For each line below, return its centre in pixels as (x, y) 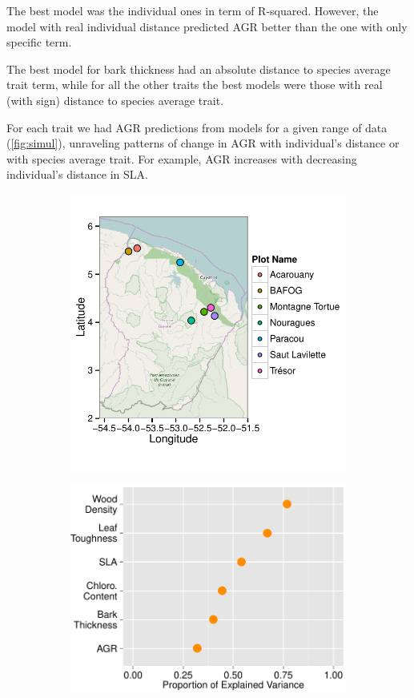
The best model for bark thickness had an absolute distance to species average (199, 69)
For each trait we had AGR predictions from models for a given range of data (197, 127)
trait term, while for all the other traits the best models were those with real (195, 85)
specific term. (39, 42)
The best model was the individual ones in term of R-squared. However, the (193, 10)
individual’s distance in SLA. (77, 174)
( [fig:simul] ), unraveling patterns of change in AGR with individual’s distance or (203, 143)
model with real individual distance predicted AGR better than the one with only (207, 26)
